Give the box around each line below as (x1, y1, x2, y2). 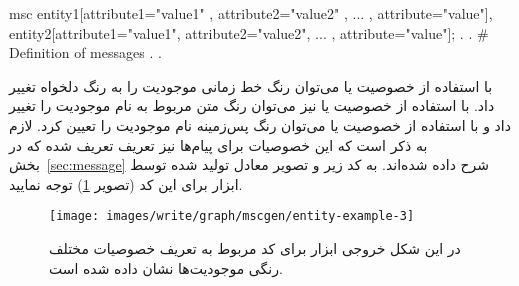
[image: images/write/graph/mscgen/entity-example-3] (49, 209, 415, 224)
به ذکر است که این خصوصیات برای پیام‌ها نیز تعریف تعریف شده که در (9, 134, 428, 155)
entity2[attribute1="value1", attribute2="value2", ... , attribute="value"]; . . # (9, 22, 489, 43)
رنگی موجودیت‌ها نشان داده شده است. (49, 257, 283, 278)
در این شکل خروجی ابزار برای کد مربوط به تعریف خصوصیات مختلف (49, 238, 461, 258)
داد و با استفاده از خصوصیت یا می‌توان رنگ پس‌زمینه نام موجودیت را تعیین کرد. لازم (9, 114, 511, 135)
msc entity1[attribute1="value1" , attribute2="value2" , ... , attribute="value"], (9, 3, 493, 23)
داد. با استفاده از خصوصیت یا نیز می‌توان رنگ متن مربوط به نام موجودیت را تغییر (9, 95, 495, 116)
